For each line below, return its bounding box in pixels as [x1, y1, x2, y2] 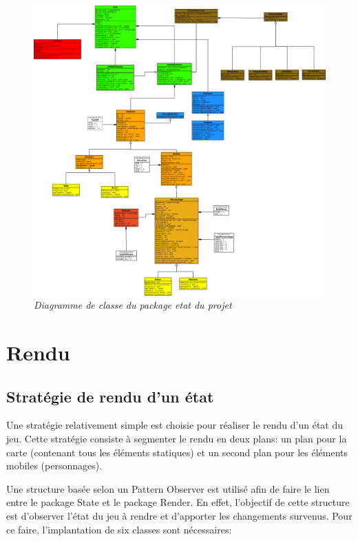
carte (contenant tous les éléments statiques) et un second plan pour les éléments [6, 445, 348, 459]
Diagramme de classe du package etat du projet [34, 298, 232, 312]
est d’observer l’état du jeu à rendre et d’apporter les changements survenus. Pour [6, 509, 352, 523]
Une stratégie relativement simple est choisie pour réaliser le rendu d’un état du [6, 418, 344, 432]
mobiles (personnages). [6, 458, 103, 473]
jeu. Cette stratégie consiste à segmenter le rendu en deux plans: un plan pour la [6, 431, 347, 446]
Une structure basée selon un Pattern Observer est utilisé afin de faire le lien [6, 481, 330, 496]
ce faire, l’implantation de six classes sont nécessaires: [6, 522, 232, 536]
